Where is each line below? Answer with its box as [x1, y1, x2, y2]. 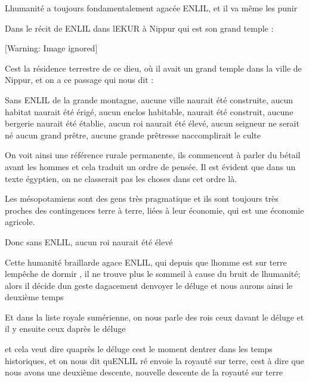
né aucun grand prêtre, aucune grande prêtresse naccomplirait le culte [5, 128, 261, 141]
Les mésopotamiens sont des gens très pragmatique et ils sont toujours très [5, 192, 279, 205]
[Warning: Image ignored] [5, 42, 98, 54]
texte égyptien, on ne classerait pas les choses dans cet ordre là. [5, 172, 237, 184]
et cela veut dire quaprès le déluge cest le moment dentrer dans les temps [5, 343, 273, 355]
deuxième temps [5, 291, 64, 303]
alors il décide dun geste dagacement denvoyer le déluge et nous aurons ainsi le [5, 279, 293, 291]
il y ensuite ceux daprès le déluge [5, 322, 126, 335]
